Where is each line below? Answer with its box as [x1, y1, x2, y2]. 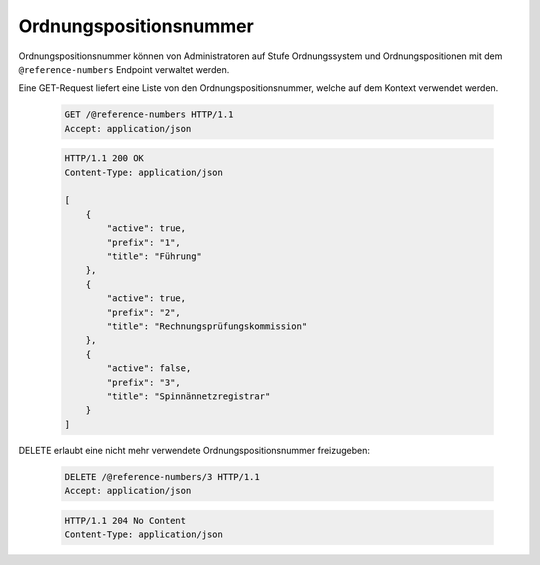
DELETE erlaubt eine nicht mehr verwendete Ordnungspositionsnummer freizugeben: [18, 444, 370, 456]
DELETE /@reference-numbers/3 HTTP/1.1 [64, 471, 260, 482]
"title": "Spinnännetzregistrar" [106, 390, 271, 402]
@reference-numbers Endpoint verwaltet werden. [18, 63, 230, 75]
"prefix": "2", [106, 306, 182, 318]
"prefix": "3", [106, 376, 182, 388]
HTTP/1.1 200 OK [64, 153, 145, 164]
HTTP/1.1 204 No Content [64, 515, 187, 526]
